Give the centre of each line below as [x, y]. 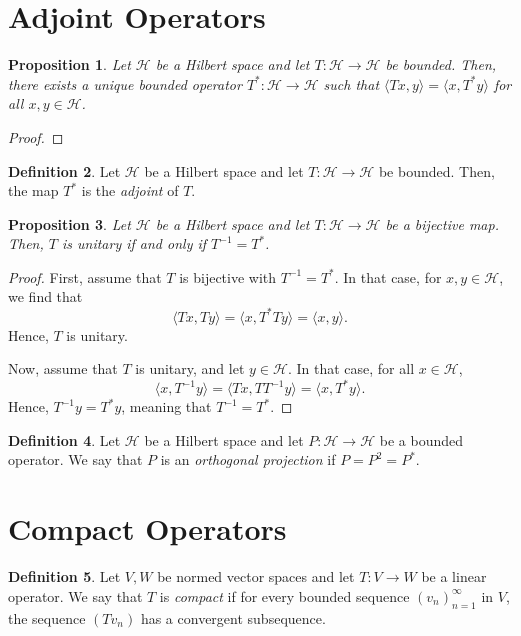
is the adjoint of [130, 190]
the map [33, 190]
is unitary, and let [190, 368]
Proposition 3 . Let [69, 223]
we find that [45, 296]
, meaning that [166, 406]
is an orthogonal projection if [248, 459]
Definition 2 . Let [64, 170]
